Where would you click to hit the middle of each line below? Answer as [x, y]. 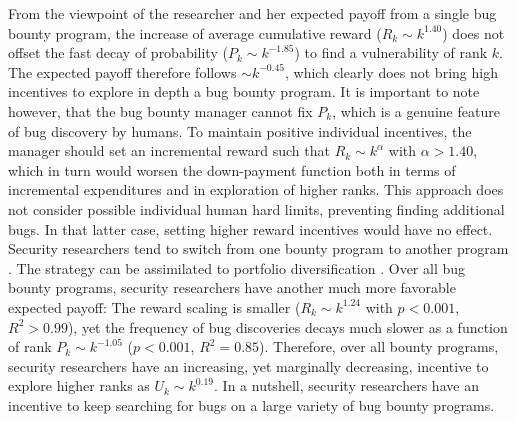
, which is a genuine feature [416, 110]
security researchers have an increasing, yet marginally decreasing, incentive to [248, 365]
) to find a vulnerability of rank [391, 52]
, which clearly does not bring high [391, 71]
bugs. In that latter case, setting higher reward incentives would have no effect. [250, 228]
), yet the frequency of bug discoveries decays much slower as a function [287, 326]
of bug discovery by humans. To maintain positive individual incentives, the [240, 130]
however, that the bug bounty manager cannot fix [160, 110]
